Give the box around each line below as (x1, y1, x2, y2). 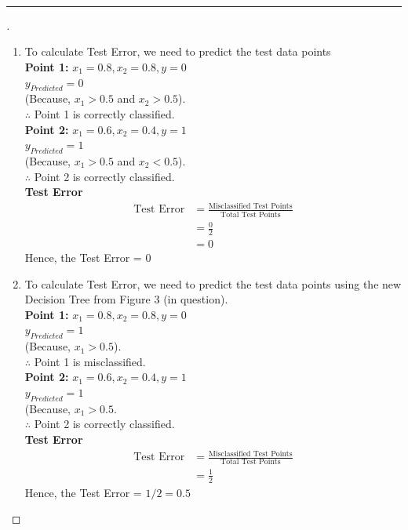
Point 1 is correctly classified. (34, 105, 175, 122)
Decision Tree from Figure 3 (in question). (24, 291, 228, 307)
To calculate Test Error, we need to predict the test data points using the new (24, 275, 402, 292)
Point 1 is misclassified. (34, 353, 146, 369)
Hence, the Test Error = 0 (24, 249, 151, 265)
